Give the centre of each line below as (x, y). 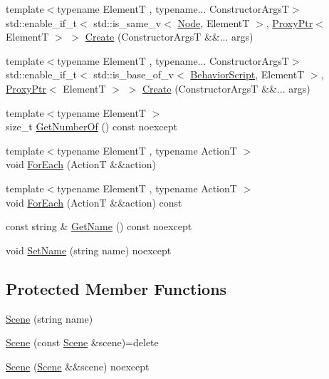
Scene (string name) (49, 318)
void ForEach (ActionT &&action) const (94, 202)
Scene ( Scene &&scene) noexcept (78, 366)
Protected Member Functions (116, 288)
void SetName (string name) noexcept (89, 250)
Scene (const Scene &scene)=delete (82, 342)
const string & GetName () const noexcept (99, 226)
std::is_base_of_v (134, 74)
